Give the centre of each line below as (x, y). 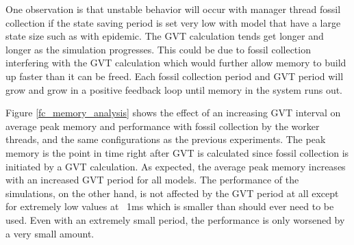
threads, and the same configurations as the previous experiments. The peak (166, 139)
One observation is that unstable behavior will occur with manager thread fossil (173, 9)
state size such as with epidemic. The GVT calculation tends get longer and (165, 36)
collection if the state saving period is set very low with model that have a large (173, 22)
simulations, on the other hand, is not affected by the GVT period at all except (172, 193)
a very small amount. (50, 233)
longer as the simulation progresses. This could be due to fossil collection (158, 49)
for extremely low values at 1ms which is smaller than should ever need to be (170, 206)
